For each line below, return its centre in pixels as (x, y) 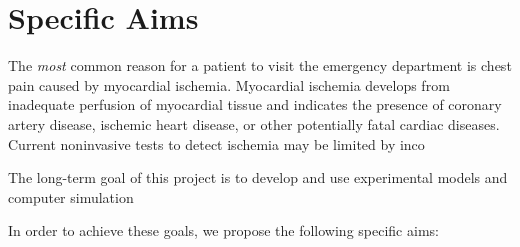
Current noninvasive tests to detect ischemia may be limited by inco (216, 143)
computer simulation (71, 196)
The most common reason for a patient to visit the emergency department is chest (260, 65)
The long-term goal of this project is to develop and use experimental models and (258, 177)
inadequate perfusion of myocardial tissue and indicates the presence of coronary (255, 104)
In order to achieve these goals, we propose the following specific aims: (223, 230)
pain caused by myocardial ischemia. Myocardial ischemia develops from (229, 84)
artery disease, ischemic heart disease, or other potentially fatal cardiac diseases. (254, 123)
